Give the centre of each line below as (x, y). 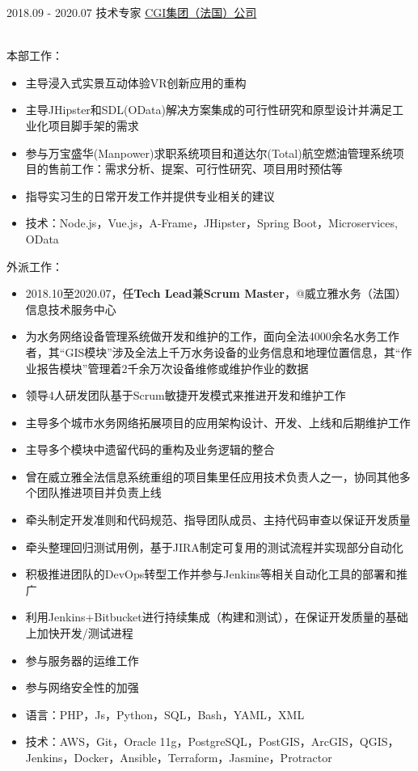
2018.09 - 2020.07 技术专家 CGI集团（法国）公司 (132, 12)
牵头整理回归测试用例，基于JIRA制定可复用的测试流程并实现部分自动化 (214, 546)
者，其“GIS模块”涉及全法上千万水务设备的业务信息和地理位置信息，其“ (213, 352)
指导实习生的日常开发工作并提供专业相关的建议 (150, 195)
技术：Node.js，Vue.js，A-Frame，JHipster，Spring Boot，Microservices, (211, 223)
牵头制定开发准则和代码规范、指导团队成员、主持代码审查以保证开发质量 (218, 520)
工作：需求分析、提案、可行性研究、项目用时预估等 (207, 169)
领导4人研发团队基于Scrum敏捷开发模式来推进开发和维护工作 (186, 395)
